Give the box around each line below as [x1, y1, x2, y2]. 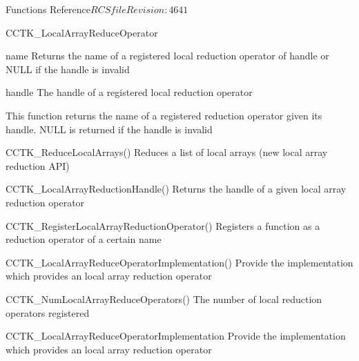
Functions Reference [6, 2, 91, 16]
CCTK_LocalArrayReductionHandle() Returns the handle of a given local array [6, 182, 347, 196]
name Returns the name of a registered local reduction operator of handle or [6, 48, 329, 63]
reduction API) [6, 158, 70, 173]
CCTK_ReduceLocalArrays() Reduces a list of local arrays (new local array [6, 145, 328, 159]
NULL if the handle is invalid [6, 61, 130, 76]
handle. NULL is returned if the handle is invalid [6, 121, 213, 136]
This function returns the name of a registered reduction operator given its [6, 108, 322, 122]
